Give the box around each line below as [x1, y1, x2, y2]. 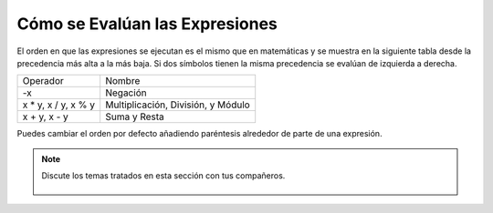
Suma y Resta [105, 110, 164, 123]
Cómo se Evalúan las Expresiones [16, 14, 278, 34]
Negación [105, 86, 147, 99]
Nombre [105, 75, 141, 87]
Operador [22, 75, 64, 87]
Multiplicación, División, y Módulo [105, 98, 250, 111]
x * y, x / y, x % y [22, 98, 96, 111]
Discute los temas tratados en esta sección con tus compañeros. [41, 170, 286, 181]
